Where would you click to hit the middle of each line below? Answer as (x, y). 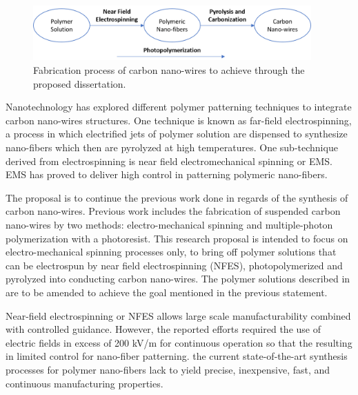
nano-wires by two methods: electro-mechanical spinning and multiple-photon (169, 224)
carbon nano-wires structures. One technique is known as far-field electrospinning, (179, 120)
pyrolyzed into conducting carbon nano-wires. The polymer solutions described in (178, 279)
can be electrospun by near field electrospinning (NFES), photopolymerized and (174, 265)
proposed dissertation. (80, 83)
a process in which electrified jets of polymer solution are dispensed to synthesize (177, 134)
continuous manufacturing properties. (84, 383)
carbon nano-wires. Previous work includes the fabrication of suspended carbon (173, 211)
